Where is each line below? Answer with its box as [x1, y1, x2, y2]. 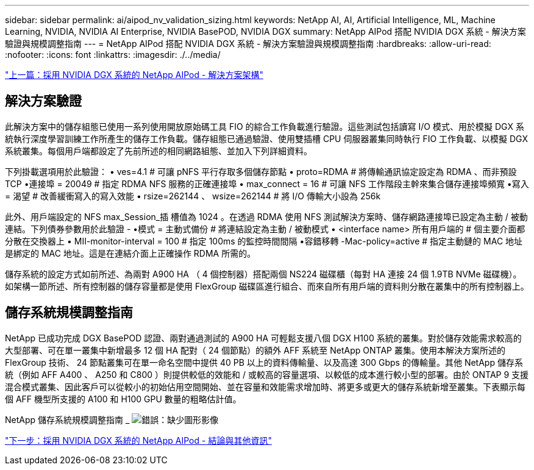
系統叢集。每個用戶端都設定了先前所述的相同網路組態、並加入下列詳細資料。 [5, 145, 312, 156]
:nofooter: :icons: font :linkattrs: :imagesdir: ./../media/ [5, 49, 221, 60]
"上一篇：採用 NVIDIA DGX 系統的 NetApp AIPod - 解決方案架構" [5, 69, 263, 80]
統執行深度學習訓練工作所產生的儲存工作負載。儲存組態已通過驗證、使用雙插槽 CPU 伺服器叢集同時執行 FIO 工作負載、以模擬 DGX [5, 133, 529, 144]
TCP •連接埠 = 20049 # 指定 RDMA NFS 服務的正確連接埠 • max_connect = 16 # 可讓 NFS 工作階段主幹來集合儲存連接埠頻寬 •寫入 [5, 178, 529, 189]
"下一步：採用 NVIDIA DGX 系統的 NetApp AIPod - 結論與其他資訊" [5, 435, 272, 446]
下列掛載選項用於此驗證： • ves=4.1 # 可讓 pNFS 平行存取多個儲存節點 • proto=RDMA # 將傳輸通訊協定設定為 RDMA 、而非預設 [5, 166, 517, 177]
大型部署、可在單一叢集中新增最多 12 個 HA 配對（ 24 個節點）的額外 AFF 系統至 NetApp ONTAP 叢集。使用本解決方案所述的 [5, 344, 505, 355]
